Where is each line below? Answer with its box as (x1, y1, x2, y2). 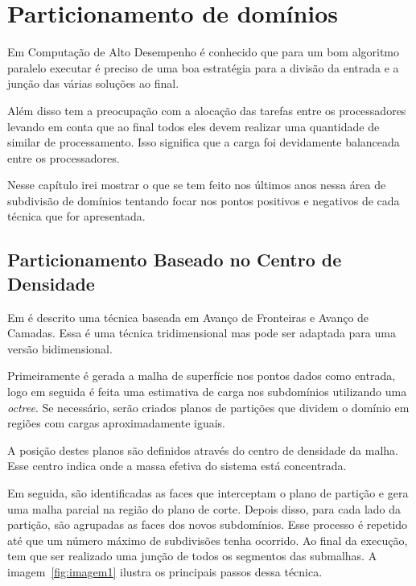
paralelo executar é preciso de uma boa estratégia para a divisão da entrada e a (7, 59, 399, 76)
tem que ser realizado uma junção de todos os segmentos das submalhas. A (7, 547, 377, 564)
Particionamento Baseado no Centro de (7, 247, 342, 272)
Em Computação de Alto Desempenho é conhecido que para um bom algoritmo (7, 43, 400, 60)
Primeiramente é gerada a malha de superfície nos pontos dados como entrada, (7, 367, 396, 384)
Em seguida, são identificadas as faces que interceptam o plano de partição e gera (7, 485, 409, 501)
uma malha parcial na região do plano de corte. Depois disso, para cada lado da (7, 500, 402, 517)
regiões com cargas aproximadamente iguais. (7, 415, 225, 431)
